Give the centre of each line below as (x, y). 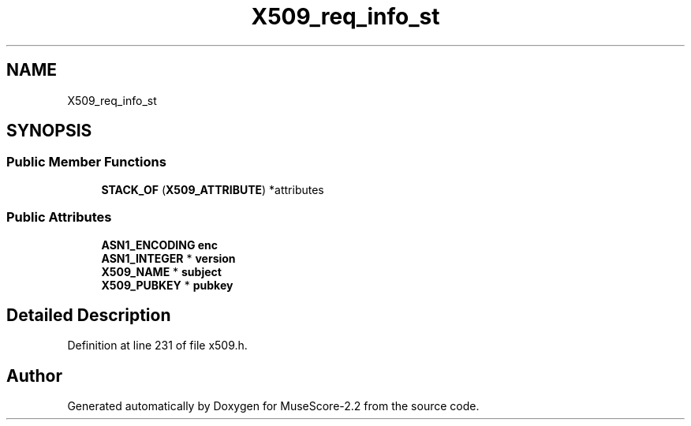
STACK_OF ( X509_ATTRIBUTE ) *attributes (213, 189)
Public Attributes (59, 217)
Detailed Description (89, 315)
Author (34, 376)
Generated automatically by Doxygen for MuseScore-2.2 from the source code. (273, 406)
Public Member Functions (86, 162)
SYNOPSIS (49, 131)
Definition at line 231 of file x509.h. (157, 346)
